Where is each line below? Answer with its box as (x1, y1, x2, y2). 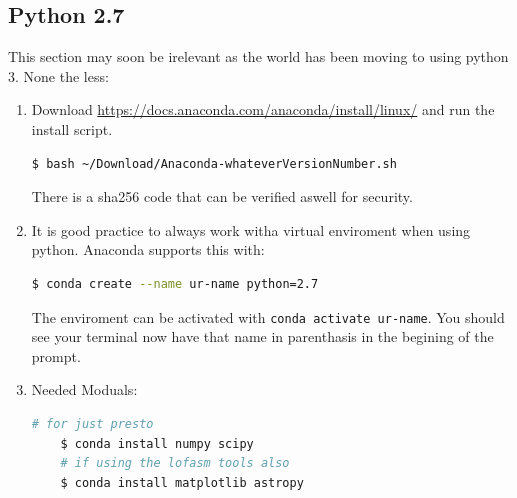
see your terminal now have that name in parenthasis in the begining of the (31, 326, 494, 347)
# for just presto (31, 416, 154, 431)
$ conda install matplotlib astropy (60, 475, 304, 490)
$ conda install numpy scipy (60, 436, 254, 451)
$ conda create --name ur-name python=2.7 (31, 276, 319, 291)
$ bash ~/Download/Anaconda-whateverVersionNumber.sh (31, 156, 397, 171)
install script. (31, 118, 113, 139)
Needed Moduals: (31, 379, 138, 400)
